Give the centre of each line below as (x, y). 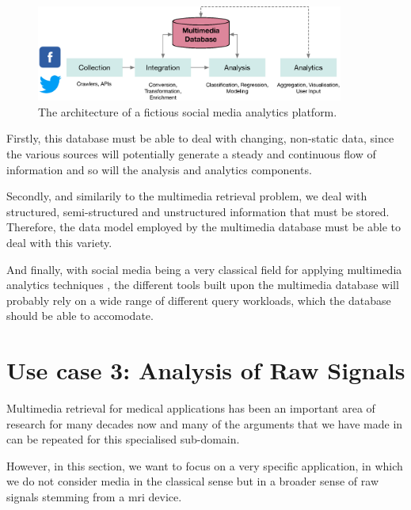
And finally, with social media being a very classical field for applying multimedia (204, 269)
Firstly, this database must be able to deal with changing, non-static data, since (200, 138)
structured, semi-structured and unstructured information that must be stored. (198, 211)
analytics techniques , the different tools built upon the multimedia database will (203, 285)
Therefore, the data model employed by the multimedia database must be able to (204, 227)
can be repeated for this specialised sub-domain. (123, 439)
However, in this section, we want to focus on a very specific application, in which (205, 465)
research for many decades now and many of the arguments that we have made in (205, 423)
